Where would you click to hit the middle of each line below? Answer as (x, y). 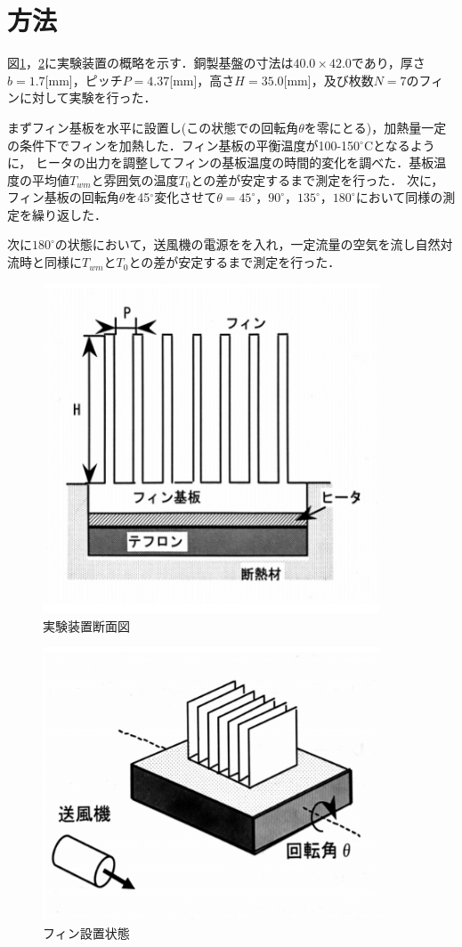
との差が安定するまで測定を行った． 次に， (317, 179)
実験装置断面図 (86, 625)
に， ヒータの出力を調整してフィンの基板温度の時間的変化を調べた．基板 (221, 162)
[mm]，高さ (202, 80)
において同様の (399, 197)
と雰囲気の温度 (135, 179)
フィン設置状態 (86, 932)
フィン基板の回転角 (63, 197)
